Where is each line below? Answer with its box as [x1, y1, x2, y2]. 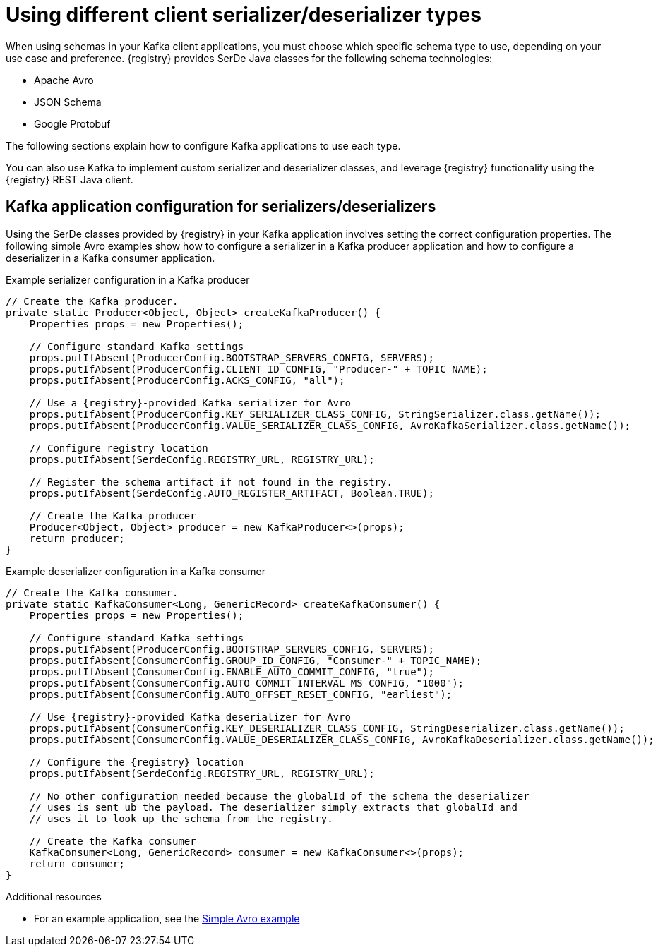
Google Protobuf [34, 117, 111, 130]
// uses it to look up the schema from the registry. [29, 812, 333, 824]
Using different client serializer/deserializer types [6, 3, 481, 27]
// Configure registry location [29, 442, 208, 454]
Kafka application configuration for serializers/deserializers [6, 198, 436, 216]
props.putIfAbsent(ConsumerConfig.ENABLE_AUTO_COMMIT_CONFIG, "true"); [29, 665, 434, 677]
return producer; [29, 532, 125, 544]
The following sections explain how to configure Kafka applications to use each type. [6, 139, 401, 152]
